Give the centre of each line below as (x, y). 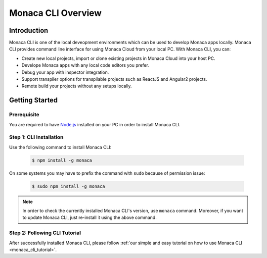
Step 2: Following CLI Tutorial (45, 233)
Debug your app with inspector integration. (65, 72)
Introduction (29, 30)
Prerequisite (24, 115)
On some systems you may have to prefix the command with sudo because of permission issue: (107, 173)
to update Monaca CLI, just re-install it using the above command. (89, 217)
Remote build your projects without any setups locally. (77, 86)
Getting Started (33, 100)
